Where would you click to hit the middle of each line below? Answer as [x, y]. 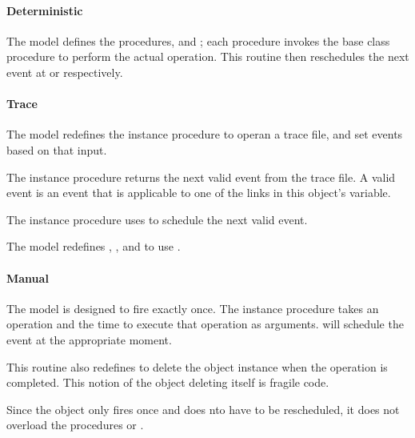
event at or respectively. [65, 72]
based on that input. [57, 149]
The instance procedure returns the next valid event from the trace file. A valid [201, 177]
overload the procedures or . [75, 425]
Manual [28, 277]
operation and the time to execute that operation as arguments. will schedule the [205, 324]
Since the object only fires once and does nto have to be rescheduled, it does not [203, 409]
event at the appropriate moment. [89, 339]
